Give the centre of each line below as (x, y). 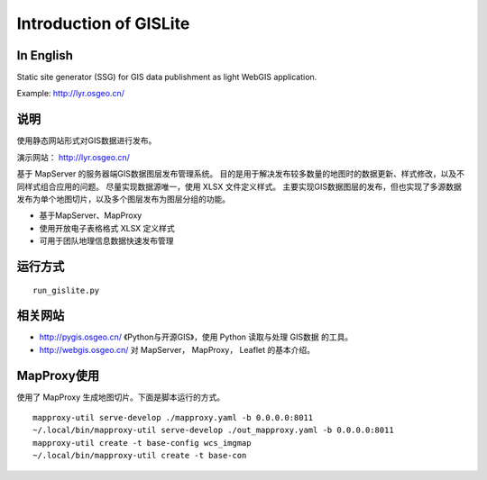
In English (45, 55)
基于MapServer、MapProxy (91, 215)
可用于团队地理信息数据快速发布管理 (106, 241)
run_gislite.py (66, 290)
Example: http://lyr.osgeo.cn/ (71, 94)
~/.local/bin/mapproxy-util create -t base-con (140, 456)
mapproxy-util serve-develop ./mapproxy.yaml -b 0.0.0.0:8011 (173, 418)
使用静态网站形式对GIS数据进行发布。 (87, 140)
